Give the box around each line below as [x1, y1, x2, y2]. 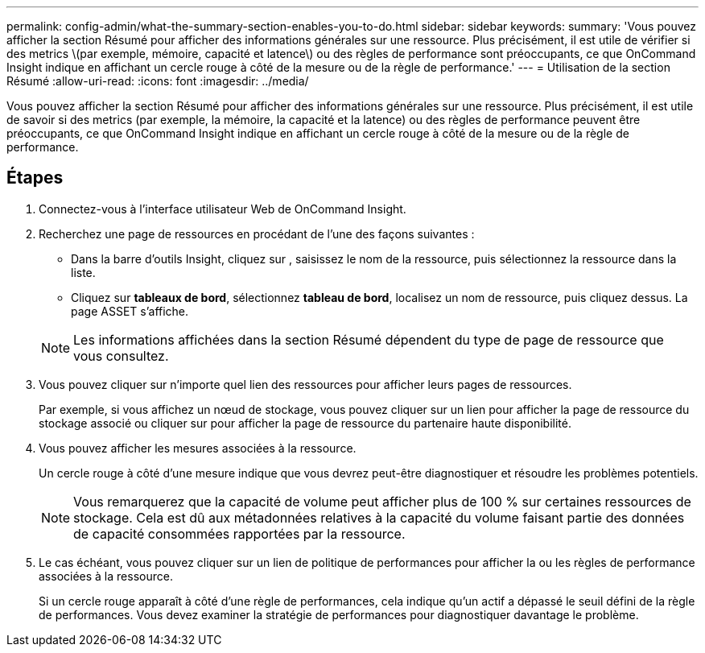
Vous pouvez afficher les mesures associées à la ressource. [39, 440, 357, 455]
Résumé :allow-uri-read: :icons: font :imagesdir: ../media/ [6, 74, 309, 88]
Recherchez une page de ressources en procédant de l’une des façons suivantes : [39, 226, 475, 241]
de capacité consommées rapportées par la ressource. [73, 525, 406, 542]
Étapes [6, 167, 64, 188]
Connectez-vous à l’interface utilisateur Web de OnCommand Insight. [39, 201, 406, 216]
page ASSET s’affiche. [71, 304, 189, 318]
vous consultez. [73, 347, 169, 364]
